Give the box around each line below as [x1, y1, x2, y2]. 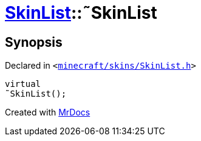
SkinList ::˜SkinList [5, 2, 157, 23]
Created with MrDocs [5, 107, 90, 118]
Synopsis [5, 34, 63, 50]
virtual [5, 79, 41, 89]
